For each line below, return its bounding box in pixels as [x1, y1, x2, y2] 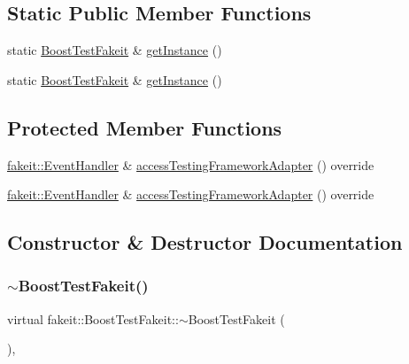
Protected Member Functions [7, 113, 282, 141]
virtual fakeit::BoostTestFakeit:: [7, 309, 179, 328]
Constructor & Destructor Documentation [7, 228, 403, 256]
